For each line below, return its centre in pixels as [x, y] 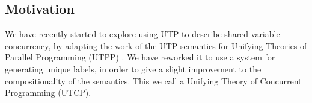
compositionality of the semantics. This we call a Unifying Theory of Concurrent [153, 81]
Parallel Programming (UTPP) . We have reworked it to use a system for [140, 57]
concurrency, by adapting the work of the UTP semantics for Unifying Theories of [156, 45]
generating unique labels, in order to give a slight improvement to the [133, 69]
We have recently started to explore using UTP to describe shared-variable [142, 34]
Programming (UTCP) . [48, 93]
